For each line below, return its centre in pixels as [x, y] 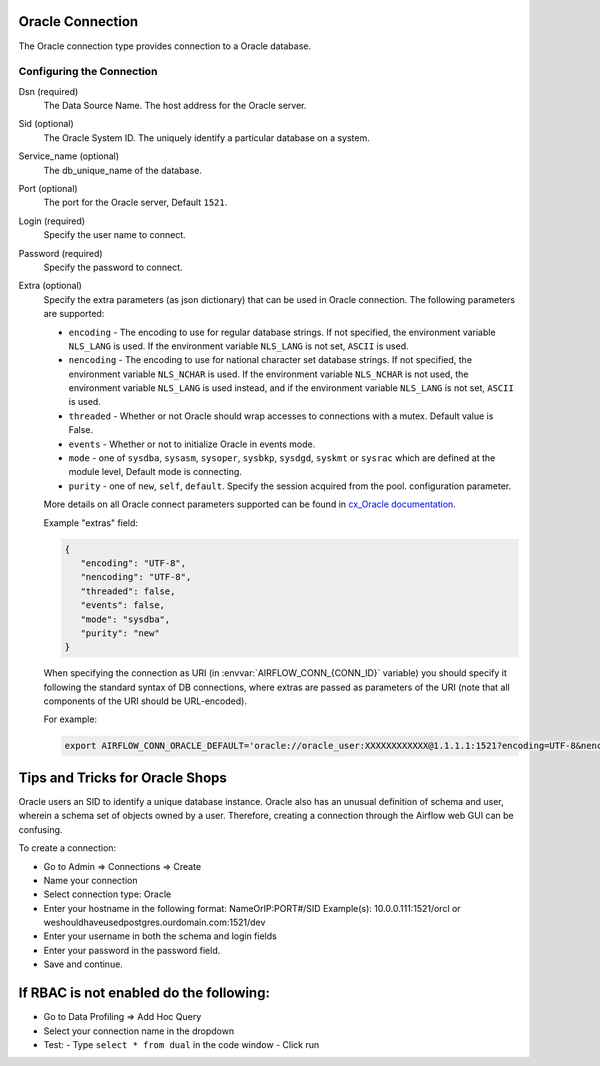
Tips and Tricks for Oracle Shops [122, 777]
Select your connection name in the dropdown [139, 1031]
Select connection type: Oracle [107, 894]
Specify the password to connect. [113, 267]
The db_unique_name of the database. [122, 170]
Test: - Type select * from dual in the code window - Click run [181, 1044]
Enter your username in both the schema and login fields [160, 936]
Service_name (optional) [69, 156]
